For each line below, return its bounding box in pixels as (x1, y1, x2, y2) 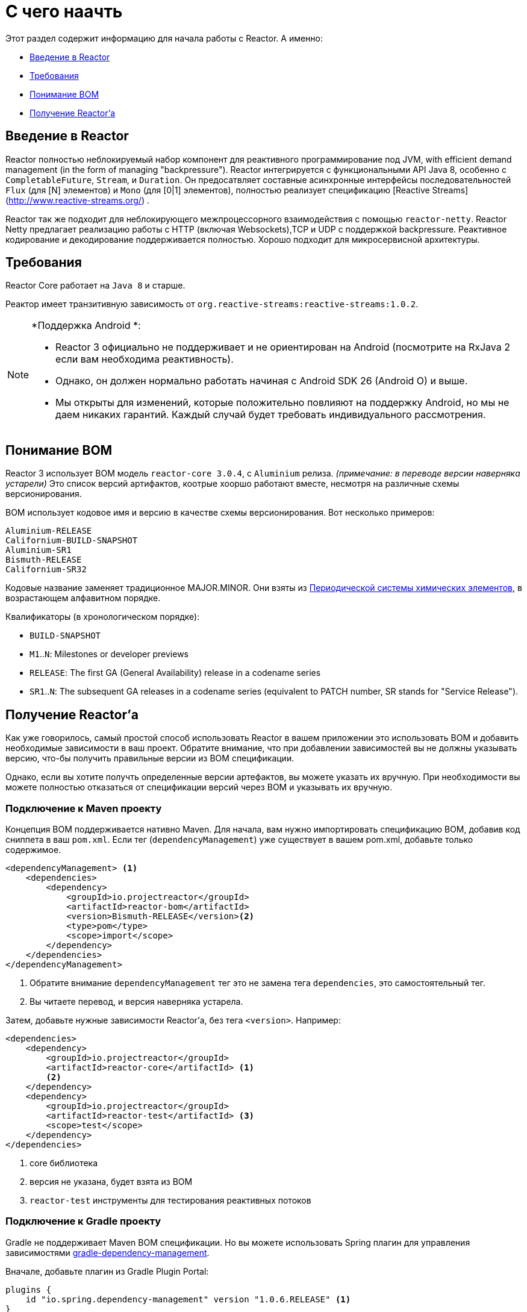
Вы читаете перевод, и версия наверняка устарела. (30, 996, 243, 1007)
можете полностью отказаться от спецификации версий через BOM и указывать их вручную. (5, 782, 392, 793)
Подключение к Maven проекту (5, 802, 162, 814)
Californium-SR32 (5, 564, 87, 575)
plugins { (5, 1284, 51, 1295)
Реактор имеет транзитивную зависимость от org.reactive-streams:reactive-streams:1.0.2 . (5, 299, 419, 310)
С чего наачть (5, 1, 123, 22)
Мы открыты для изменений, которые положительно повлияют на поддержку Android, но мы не (55, 396, 510, 409)
